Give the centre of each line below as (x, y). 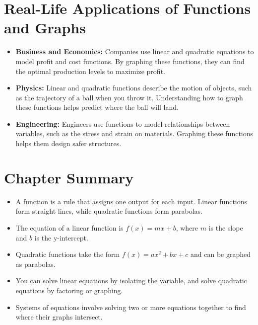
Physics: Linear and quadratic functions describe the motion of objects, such (134, 88)
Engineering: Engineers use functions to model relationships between (123, 123)
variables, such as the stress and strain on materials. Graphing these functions (134, 133)
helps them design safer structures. (68, 143)
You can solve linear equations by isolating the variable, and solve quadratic (131, 281)
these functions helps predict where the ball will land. (97, 107)
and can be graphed (220, 254)
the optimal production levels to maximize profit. (90, 71)
